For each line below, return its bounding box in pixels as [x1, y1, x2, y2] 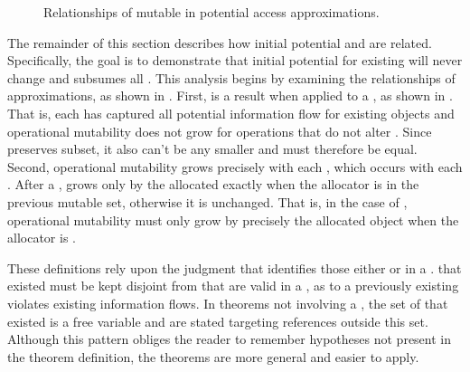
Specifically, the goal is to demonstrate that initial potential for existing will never [7, 51, 463, 70]
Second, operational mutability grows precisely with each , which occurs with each [7, 157, 463, 176]
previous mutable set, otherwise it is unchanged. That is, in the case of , [7, 192, 408, 211]
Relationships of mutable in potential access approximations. [43, 3, 380, 21]
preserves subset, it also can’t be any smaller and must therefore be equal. [7, 139, 418, 158]
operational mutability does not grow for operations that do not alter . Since [7, 121, 432, 140]
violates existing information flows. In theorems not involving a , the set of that [7, 293, 448, 312]
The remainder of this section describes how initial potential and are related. [7, 33, 432, 52]
